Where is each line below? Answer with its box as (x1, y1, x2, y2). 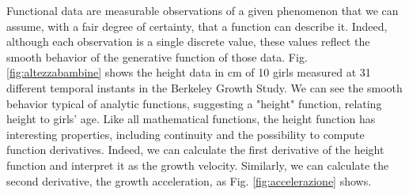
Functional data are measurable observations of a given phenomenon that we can (6, 2, 399, 18)
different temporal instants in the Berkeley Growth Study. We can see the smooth (6, 79, 403, 96)
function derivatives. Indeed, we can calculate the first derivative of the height (6, 141, 384, 158)
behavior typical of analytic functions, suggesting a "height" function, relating (6, 95, 382, 111)
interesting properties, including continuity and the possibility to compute (6, 126, 365, 142)
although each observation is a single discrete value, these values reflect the (6, 33, 370, 50)
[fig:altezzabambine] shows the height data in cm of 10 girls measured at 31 (6, 64, 371, 81)
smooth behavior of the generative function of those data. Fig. (6, 48, 308, 65)
